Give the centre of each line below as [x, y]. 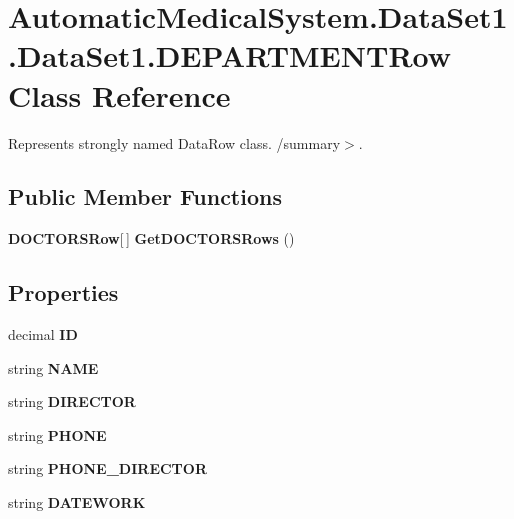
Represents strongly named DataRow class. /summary [174, 142]
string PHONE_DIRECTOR [107, 468]
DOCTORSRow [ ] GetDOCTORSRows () [151, 238]
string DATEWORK [77, 502]
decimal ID [43, 334]
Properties [63, 292]
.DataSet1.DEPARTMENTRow [230, 55]
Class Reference [119, 94]
